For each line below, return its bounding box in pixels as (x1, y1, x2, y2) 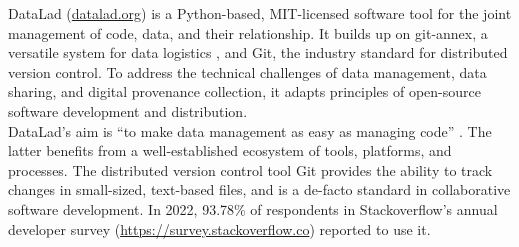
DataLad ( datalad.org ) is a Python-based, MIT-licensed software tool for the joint (8, 3, 512, 23)
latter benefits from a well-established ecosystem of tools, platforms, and (8, 140, 452, 161)
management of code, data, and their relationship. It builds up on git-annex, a (8, 22, 488, 43)
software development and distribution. (8, 100, 248, 121)
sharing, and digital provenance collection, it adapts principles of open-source (8, 81, 482, 102)
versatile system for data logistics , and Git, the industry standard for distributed (8, 42, 508, 63)
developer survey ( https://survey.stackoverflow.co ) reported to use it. (8, 218, 431, 239)
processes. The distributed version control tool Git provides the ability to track (8, 159, 493, 180)
